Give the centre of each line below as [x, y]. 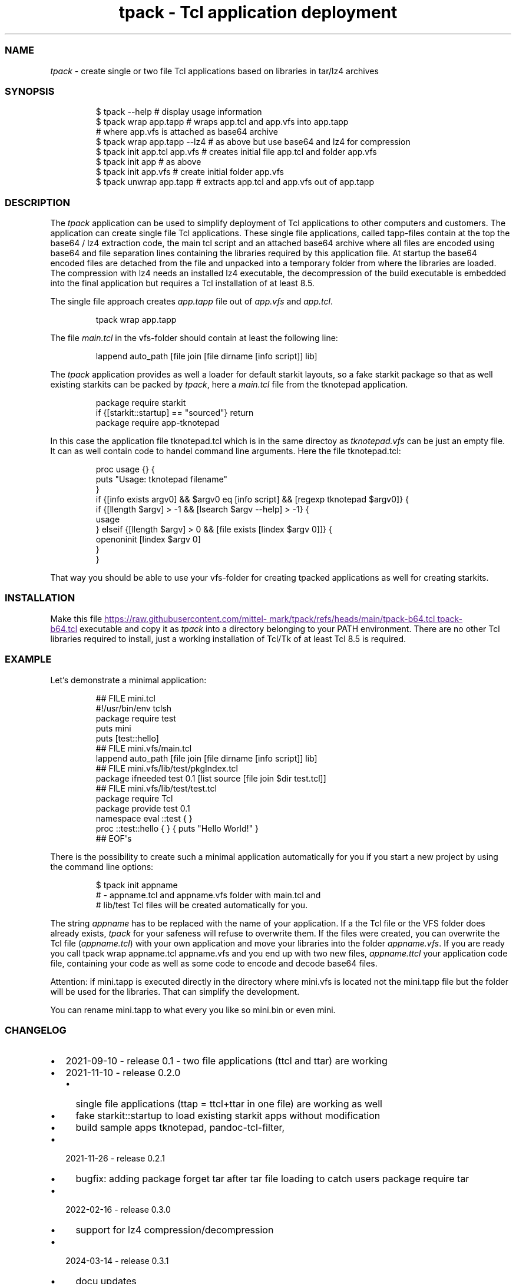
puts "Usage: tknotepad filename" [161, 479]
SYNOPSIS [30, 91]
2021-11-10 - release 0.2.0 [123, 1073]
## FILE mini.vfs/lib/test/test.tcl [156, 788]
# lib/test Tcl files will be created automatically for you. [202, 905]
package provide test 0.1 [143, 808]
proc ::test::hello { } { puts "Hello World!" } [177, 828]
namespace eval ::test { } [144, 818]
